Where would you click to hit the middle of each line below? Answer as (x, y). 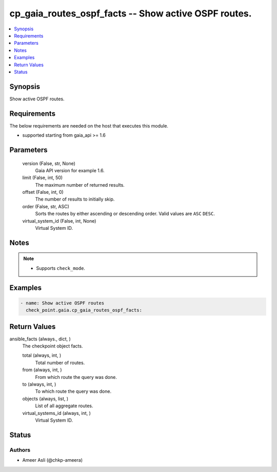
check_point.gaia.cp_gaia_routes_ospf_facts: (84, 310)
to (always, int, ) (39, 384)
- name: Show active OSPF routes (62, 303)
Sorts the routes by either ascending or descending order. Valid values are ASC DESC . (125, 214)
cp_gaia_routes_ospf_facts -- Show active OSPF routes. (131, 13)
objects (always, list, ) (45, 398)
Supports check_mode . (61, 268)
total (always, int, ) (42, 355)
